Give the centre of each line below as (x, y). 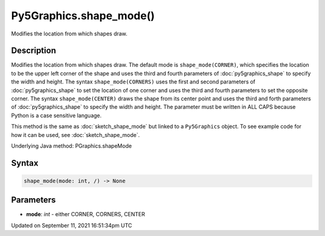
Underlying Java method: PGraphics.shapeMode (72, 146)
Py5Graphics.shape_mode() (83, 16)
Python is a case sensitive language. (56, 115)
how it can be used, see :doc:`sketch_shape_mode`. (76, 135)
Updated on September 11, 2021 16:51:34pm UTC (72, 225)
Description (34, 51)
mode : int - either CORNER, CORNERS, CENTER (86, 214)
